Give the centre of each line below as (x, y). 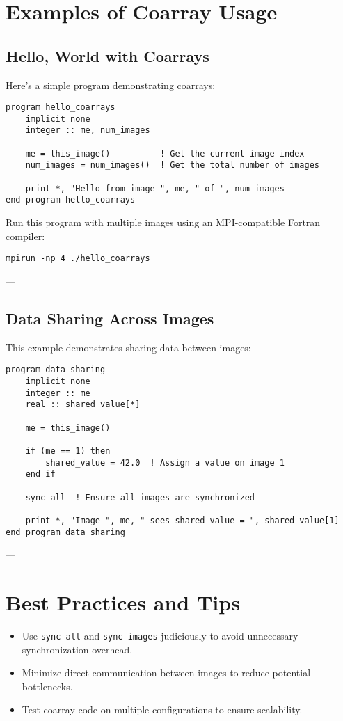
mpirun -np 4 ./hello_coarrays (78, 259)
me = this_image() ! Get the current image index (165, 153)
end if (40, 474)
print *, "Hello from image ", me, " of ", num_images (155, 188)
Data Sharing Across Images (110, 318)
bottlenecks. (47, 686)
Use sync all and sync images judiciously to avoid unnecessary (160, 635)
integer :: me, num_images (88, 130)
